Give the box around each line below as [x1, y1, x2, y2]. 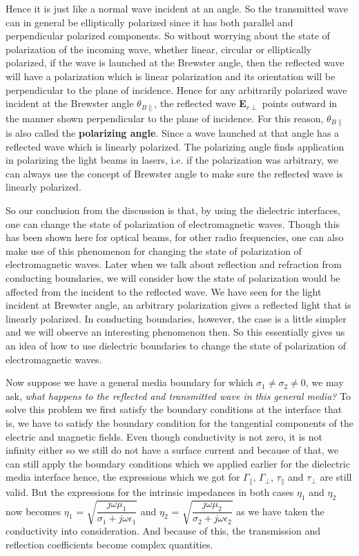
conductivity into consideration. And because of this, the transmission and [6, 524, 320, 538]
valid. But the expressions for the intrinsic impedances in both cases [6, 484, 294, 499]
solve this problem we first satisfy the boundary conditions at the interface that [6, 402, 342, 416]
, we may [305, 375, 344, 390]
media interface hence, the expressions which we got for [6, 470, 240, 484]
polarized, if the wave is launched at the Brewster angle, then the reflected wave [6, 55, 345, 70]
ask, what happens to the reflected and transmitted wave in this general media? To [6, 388, 351, 403]
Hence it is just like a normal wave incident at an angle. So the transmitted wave [6, 1, 349, 15]
